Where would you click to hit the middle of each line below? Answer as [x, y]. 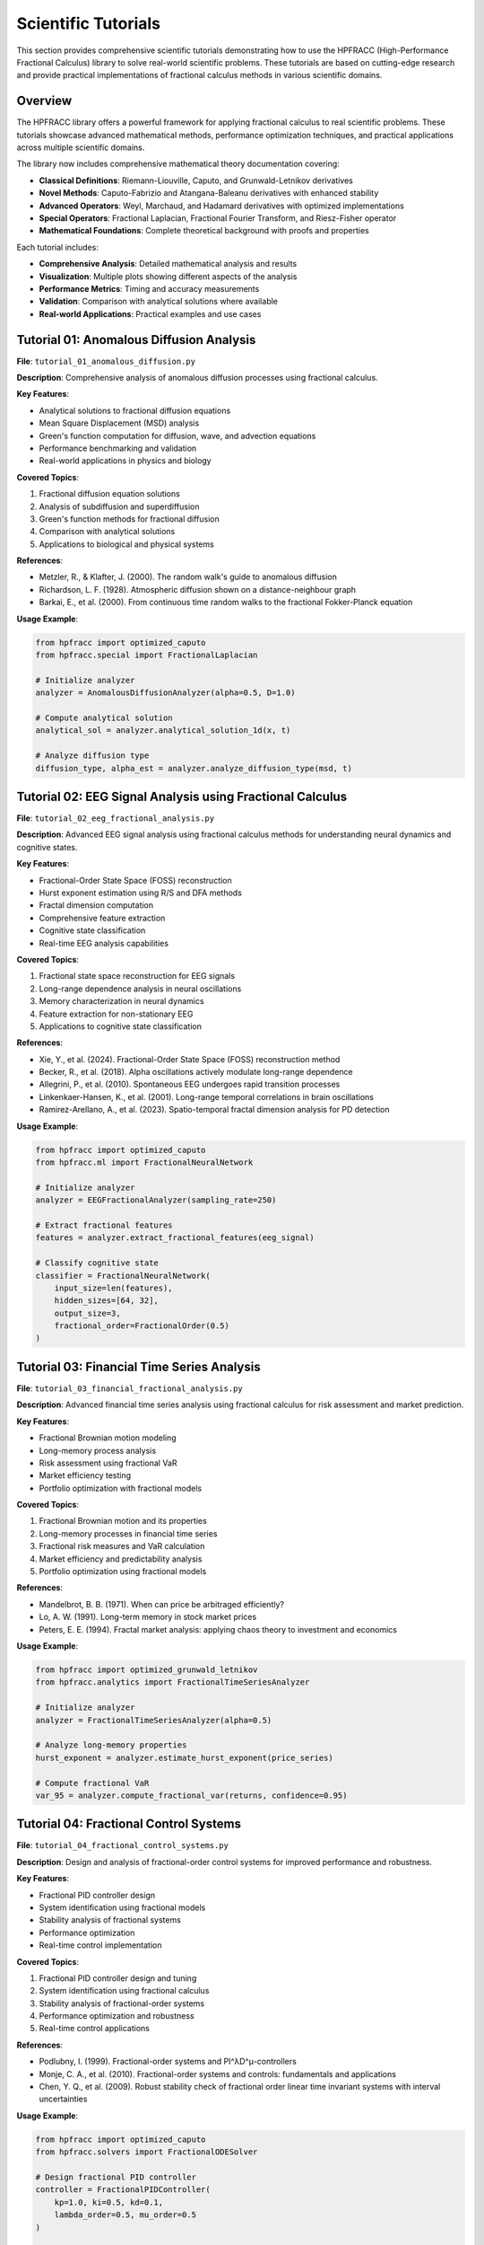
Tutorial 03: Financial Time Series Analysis [138, 1366]
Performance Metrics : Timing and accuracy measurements [149, 288]
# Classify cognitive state [97, 1263]
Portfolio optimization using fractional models [123, 1571]
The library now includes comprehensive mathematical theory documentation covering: [178, 164]
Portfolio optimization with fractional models [120, 1488]
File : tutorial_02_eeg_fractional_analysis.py [116, 818]
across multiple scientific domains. [81, 147]
